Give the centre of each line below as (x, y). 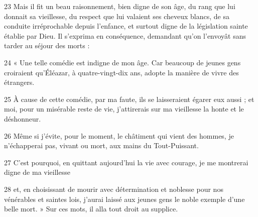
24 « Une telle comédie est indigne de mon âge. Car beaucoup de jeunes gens (122, 62)
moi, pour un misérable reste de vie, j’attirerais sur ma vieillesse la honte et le (124, 109)
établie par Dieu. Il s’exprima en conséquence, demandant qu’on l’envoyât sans (125, 35)
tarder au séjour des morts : (47, 45)
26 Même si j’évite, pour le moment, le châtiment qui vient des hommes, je (119, 135)
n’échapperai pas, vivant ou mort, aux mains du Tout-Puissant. (101, 145)
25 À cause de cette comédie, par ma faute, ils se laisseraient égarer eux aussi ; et (129, 99)
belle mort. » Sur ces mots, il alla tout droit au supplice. (91, 209)
